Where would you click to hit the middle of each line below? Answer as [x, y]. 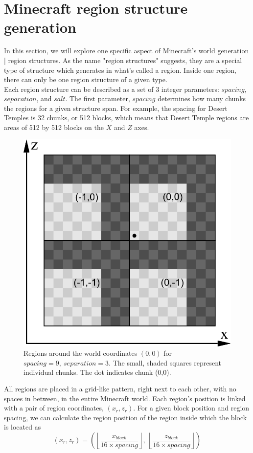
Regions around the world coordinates [80, 353]
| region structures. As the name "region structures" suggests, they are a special [123, 60]
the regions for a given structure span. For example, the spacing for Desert [116, 108]
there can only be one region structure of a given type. [86, 79]
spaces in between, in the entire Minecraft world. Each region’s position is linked [125, 398]
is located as [23, 427]
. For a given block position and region [191, 408]
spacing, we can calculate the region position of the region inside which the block [126, 417]
